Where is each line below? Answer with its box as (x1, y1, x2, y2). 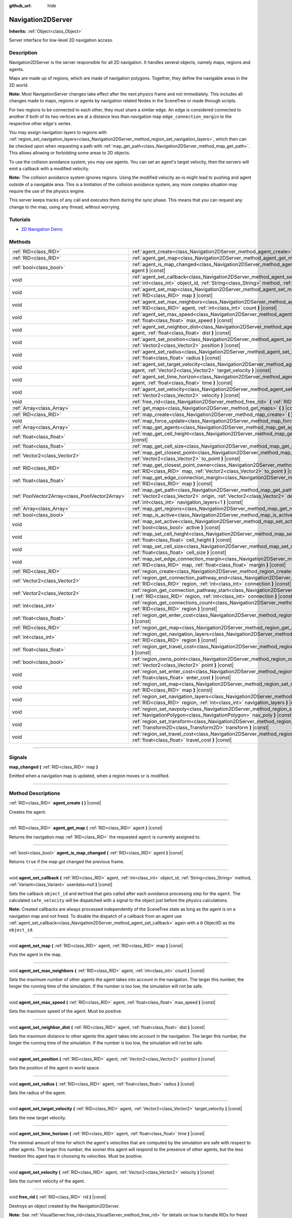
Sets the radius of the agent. (9, 1089, 66, 1096)
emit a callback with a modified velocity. (9, 166, 90, 171)
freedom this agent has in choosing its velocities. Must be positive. (9, 1153, 143, 1159)
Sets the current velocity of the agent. (9, 1178, 85, 1184)
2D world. (9, 82, 29, 88)
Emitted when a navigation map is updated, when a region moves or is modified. (9, 773, 170, 779)
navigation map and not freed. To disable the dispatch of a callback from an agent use (9, 913, 182, 919)
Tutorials (9, 216, 31, 223)
